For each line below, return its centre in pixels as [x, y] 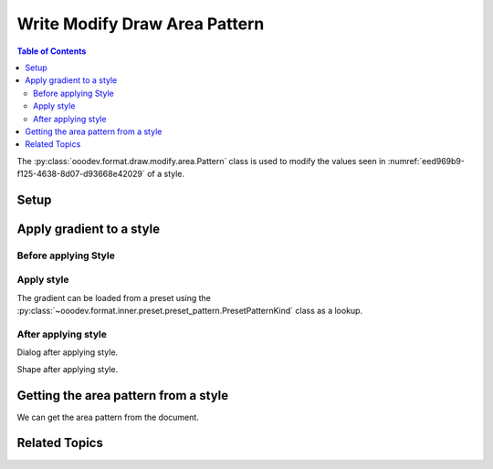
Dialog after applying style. [68, 352]
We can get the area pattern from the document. [108, 417]
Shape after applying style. [68, 369]
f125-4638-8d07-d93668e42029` [81, 174]
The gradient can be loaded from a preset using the [114, 297]
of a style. [166, 174]
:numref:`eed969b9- [426, 161]
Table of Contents [52, 51]
